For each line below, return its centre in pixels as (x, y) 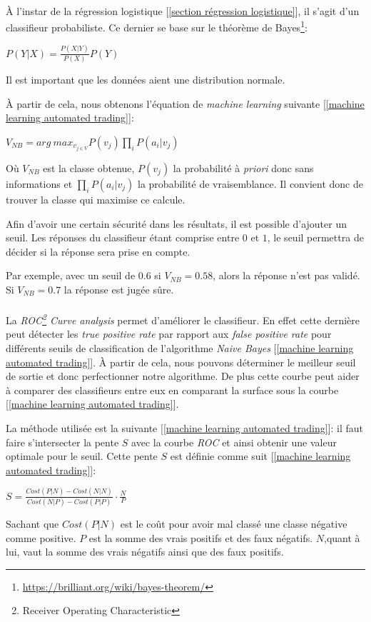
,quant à (342, 537)
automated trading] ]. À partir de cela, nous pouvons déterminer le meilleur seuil (181, 362)
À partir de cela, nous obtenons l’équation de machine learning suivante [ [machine (185, 103)
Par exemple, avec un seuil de (71, 275)
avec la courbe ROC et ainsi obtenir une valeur (234, 442)
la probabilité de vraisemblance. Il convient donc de (250, 183)
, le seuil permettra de (315, 237)
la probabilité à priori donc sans (243, 167)
